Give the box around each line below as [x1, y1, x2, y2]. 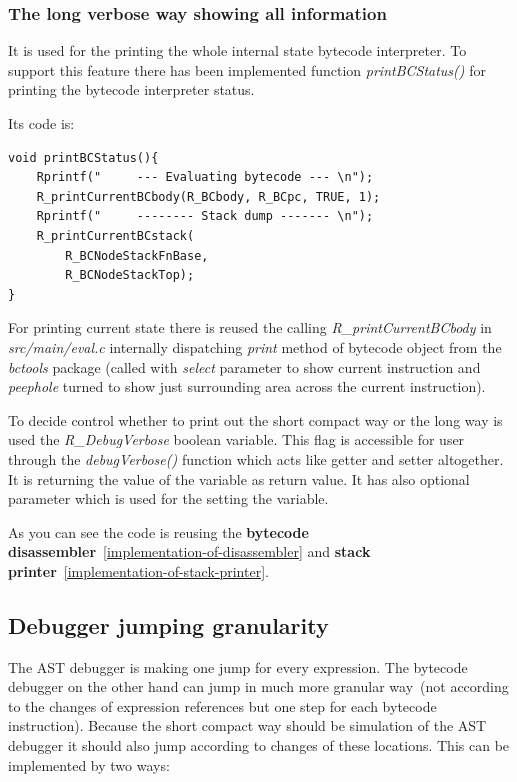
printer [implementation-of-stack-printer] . [8, 560, 269, 581]
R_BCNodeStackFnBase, [65, 248, 209, 263]
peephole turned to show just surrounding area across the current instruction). [8, 376, 486, 397]
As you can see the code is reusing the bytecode [8, 521, 309, 542]
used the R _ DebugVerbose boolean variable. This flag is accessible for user [8, 429, 465, 450]
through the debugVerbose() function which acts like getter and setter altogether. [8, 448, 504, 469]
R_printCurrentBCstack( [36, 228, 195, 243]
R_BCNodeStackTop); [65, 268, 195, 283]
